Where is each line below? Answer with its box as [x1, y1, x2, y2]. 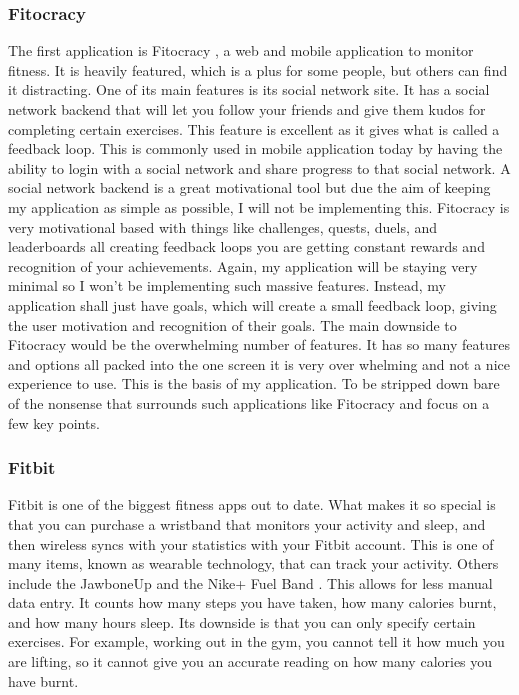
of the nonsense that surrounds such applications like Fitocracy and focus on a [8, 392, 490, 413]
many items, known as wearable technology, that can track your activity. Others [8, 553, 499, 574]
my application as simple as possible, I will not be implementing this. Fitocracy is [8, 196, 510, 217]
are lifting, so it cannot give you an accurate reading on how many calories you [8, 651, 493, 672]
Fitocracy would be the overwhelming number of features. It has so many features [8, 334, 510, 355]
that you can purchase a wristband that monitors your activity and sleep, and [8, 513, 486, 534]
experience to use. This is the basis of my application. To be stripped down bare [8, 373, 500, 394]
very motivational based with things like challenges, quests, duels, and [8, 216, 438, 237]
